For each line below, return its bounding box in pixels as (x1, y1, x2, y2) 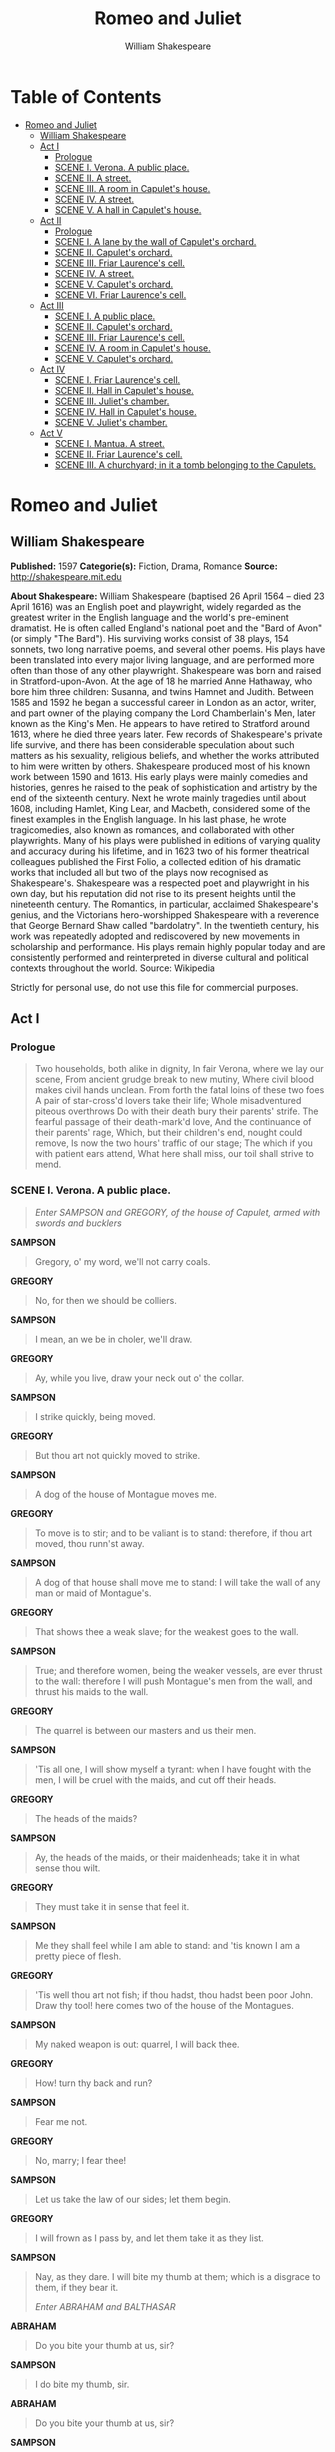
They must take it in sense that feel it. (34, 1900, 190, 1912)
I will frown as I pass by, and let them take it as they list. (34, 2232, 265, 2244)
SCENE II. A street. (54, 172, 132, 184)
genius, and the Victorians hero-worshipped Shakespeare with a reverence (10, 908, 320, 921)
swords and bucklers (34, 1217, 122, 1229)
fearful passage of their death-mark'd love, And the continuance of (34, 1116, 312, 1128)
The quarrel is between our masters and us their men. (34, 1724, 257, 1736)
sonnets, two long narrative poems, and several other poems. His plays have (10, 643, 326, 655)
